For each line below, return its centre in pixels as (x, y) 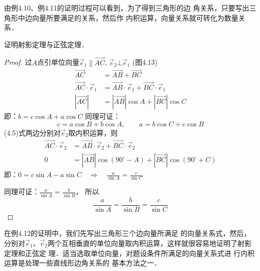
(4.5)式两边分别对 (32, 132)
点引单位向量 (58, 62)
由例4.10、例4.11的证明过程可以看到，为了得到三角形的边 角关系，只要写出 (127, 8)
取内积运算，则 (93, 132)
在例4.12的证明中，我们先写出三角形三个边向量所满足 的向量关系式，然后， (127, 233)
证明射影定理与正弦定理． (46, 44)
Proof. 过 (18, 62)
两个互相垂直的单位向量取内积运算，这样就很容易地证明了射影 (149, 243)
